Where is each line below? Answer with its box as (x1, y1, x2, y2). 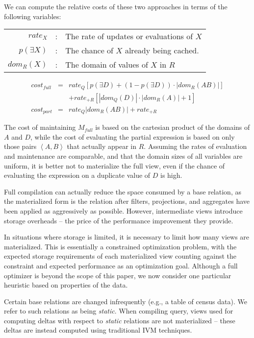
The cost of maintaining (4, 122, 76, 132)
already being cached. (125, 45, 199, 56)
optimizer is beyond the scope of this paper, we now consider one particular (4, 270, 231, 280)
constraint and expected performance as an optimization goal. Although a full (4, 260, 238, 270)
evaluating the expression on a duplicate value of (4, 170, 151, 180)
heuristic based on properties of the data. (4, 280, 128, 290)
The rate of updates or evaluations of (65, 30, 193, 42)
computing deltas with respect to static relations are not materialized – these (4, 315, 235, 325)
